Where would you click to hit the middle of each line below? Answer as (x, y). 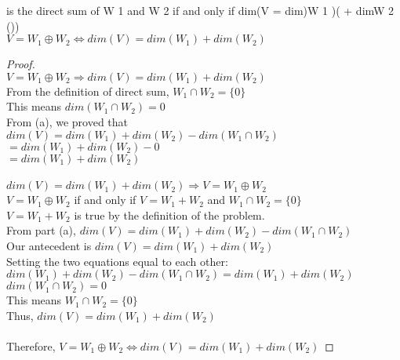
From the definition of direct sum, (88, 91)
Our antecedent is (49, 245)
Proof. (21, 64)
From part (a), (41, 230)
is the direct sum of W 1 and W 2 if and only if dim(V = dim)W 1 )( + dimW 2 (200, 10)
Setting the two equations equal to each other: (117, 261)
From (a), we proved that (67, 121)
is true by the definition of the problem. (169, 215)
